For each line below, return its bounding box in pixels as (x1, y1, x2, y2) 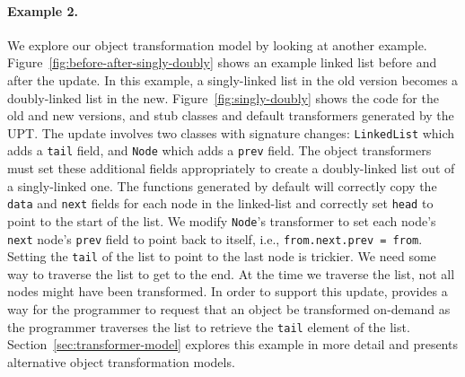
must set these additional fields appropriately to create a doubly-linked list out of (7, 159, 455, 178)
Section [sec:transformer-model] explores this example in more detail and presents (7, 335, 458, 354)
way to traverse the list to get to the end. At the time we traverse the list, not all (7, 264, 455, 283)
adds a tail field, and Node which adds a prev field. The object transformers (7, 141, 432, 160)
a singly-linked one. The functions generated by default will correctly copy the (7, 176, 437, 195)
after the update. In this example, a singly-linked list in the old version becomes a (7, 70, 459, 89)
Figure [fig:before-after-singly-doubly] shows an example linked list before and (7, 53, 437, 72)
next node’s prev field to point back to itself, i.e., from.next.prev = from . (7, 229, 423, 248)
